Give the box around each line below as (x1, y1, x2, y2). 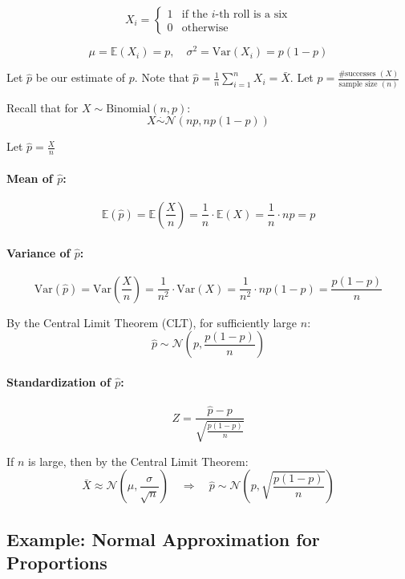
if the (181, 9, 209, 21)
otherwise (181, 22, 229, 34)
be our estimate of (35, 69, 126, 86)
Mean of (6, 169, 53, 186)
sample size (338, 79, 378, 88)
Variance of (6, 244, 71, 261)
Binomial (106, 103, 151, 115)
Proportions (6, 550, 107, 575)
